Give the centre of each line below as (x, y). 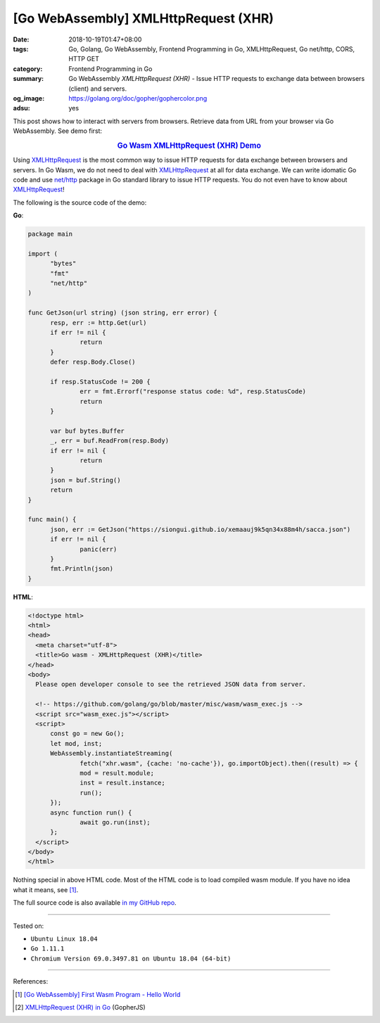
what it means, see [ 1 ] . (46, 889)
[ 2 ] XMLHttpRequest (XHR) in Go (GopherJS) (80, 1007)
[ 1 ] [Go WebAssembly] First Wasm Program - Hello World (98, 994)
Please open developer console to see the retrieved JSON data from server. (171, 685)
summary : (28, 79)
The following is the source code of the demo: (80, 202)
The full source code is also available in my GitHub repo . (95, 903)
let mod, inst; (76, 743)
